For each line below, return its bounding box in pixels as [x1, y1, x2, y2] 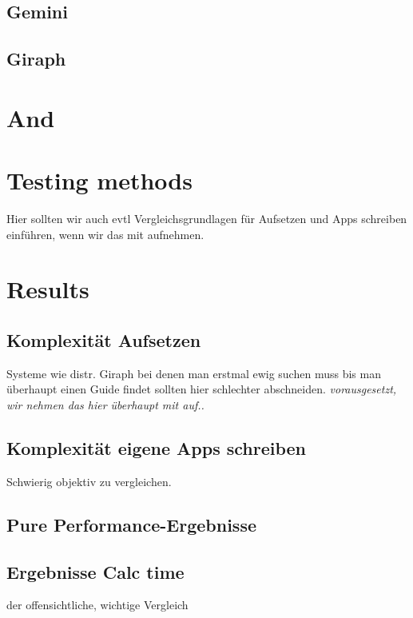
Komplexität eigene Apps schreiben [6, 436, 307, 460]
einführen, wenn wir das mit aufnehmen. [6, 225, 205, 242]
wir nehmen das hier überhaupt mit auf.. [6, 397, 205, 413]
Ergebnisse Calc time [6, 559, 185, 584]
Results [6, 273, 89, 305]
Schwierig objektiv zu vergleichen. [6, 472, 172, 489]
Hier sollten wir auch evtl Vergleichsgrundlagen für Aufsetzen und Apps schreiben [6, 210, 407, 227]
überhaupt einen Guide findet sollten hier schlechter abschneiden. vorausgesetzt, [6, 381, 397, 397]
